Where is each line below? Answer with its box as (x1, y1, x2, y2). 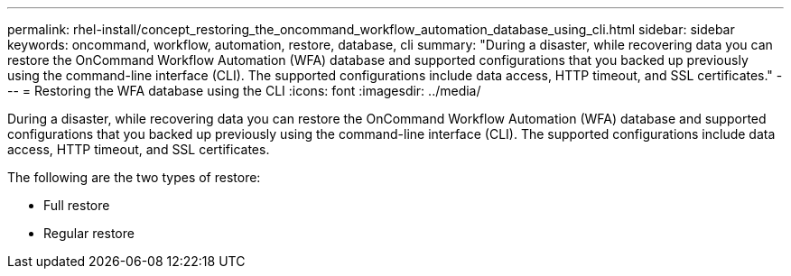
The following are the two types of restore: (7, 170, 261, 185)
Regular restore (43, 225, 135, 241)
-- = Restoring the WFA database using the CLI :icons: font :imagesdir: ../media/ (7, 83, 481, 98)
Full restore (43, 198, 110, 213)
